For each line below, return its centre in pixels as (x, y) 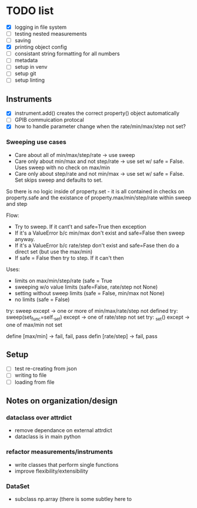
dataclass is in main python (48, 437)
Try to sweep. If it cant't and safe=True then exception (81, 226)
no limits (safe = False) (42, 299)
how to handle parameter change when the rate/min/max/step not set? (100, 126)
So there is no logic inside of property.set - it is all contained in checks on (95, 191)
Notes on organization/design (62, 401)
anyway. (25, 239)
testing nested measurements (51, 34)
